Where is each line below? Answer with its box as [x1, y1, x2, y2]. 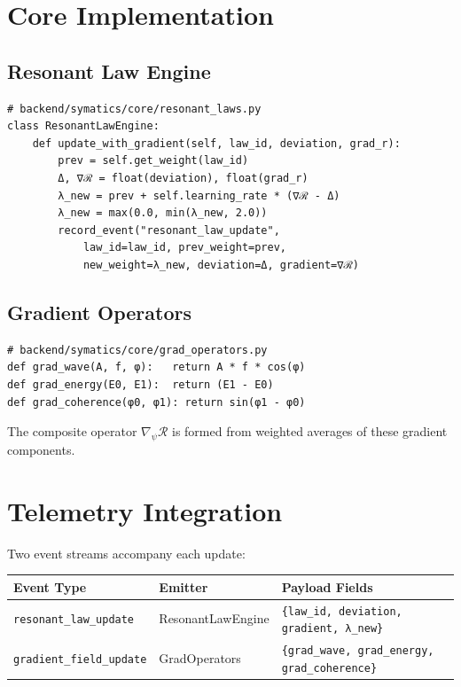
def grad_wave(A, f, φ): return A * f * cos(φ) [7, 361, 306, 374]
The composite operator [7, 422, 137, 441]
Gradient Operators [7, 298, 191, 325]
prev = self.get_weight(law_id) [58, 154, 249, 168]
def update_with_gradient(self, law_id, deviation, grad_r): [32, 137, 401, 150]
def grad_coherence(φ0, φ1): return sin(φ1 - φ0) [7, 395, 306, 409]
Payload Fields [281, 577, 373, 596]
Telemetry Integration [7, 492, 283, 528]
